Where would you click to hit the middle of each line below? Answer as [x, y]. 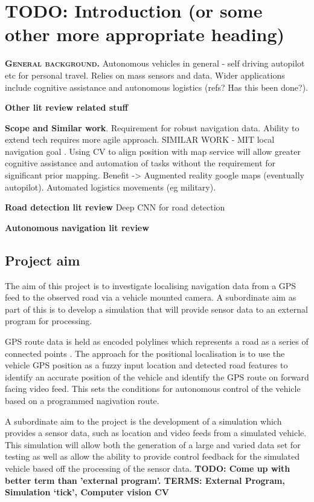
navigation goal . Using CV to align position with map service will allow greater [153, 151]
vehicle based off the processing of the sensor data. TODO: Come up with [148, 468]
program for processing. [49, 321]
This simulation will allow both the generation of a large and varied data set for [153, 444]
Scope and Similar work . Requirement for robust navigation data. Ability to [152, 127]
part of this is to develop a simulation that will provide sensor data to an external [156, 309]
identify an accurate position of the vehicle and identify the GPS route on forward [157, 376]
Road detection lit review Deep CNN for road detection [115, 207]
